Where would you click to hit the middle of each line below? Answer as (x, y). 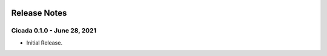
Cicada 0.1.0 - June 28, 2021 (54, 31)
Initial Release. (45, 43)
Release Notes (39, 13)
